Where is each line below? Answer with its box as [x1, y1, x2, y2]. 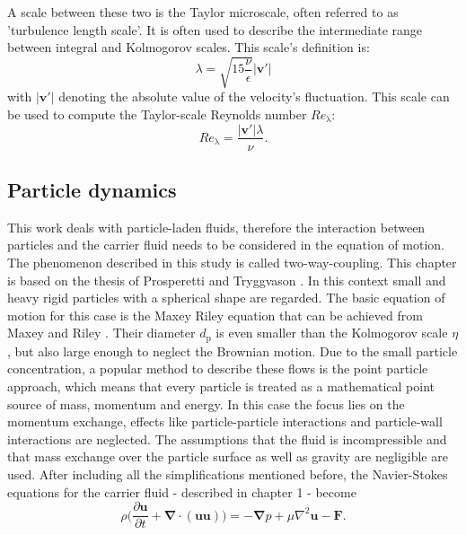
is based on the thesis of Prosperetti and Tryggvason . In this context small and [7, 270, 446, 289]
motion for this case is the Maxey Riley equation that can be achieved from [7, 305, 423, 324]
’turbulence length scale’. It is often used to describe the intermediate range [7, 20, 423, 39]
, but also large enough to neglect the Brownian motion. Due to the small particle [7, 341, 458, 360]
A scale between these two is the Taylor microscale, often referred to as [7, 3, 399, 21]
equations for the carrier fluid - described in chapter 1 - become [7, 482, 356, 501]
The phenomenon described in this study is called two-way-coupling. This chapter [7, 252, 457, 271]
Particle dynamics [7, 175, 177, 203]
